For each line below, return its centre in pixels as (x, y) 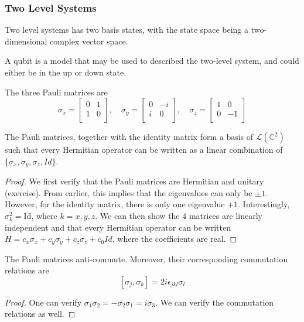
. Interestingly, (264, 204)
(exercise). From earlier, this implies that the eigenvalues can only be (129, 192)
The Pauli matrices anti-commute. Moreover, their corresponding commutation (146, 258)
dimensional (26, 41)
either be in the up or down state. (66, 72)
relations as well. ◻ (40, 314)
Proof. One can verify (43, 302)
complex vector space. (89, 41)
